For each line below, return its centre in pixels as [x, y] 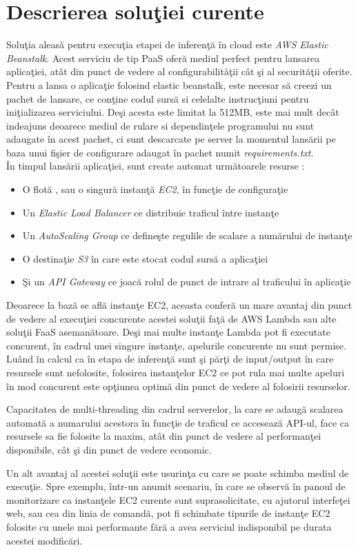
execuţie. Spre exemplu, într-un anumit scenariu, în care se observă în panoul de [176, 486]
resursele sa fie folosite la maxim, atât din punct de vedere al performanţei [164, 436]
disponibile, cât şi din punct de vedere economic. [109, 449]
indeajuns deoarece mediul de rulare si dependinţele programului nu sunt [160, 125]
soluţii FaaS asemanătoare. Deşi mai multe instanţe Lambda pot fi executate [168, 332]
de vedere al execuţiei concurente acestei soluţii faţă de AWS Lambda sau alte [171, 318]
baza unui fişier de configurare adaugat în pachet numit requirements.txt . [160, 152]
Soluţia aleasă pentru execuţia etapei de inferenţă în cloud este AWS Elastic [167, 44]
